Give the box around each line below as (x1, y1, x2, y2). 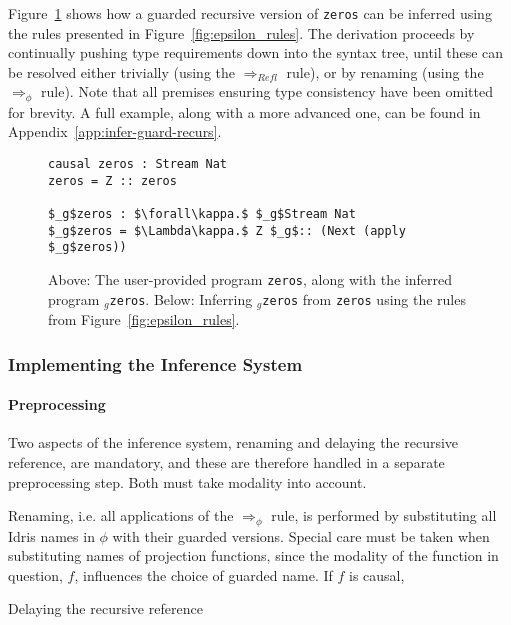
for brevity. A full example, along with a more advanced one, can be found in (8, 101, 481, 122)
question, (8, 564, 63, 585)
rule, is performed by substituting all (271, 505, 497, 526)
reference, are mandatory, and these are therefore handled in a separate (8, 451, 445, 472)
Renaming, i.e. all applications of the (8, 505, 234, 526)
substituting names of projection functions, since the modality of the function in (8, 545, 499, 566)
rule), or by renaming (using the (286, 61, 484, 82)
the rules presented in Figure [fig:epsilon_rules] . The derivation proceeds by (8, 22, 475, 43)
